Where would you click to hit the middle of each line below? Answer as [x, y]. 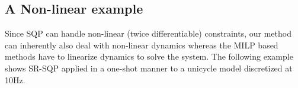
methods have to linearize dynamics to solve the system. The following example [149, 56]
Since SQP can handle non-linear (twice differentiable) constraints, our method [148, 33]
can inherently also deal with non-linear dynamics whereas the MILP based [142, 45]
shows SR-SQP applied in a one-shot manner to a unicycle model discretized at [149, 68]
